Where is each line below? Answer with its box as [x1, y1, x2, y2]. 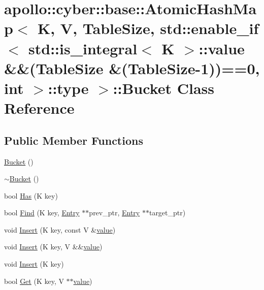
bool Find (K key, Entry [4, 207, 80, 218]
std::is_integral [28, 38, 138, 58]
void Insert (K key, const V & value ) [4, 224, 116, 235]
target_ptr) [149, 207, 186, 218]
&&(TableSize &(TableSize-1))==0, [4, 57, 260, 78]
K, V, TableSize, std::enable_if [37, 18, 259, 39]
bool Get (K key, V [4, 275, 64, 286]
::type [48, 77, 89, 98]
